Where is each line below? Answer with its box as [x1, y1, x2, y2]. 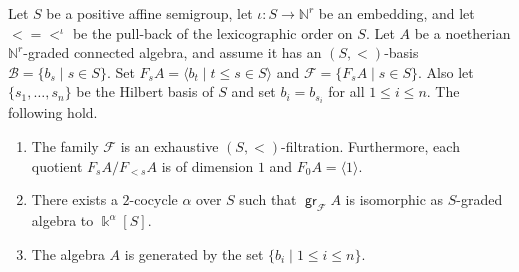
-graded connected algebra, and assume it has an [23, 42, 322, 63]
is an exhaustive [120, 136, 219, 157]
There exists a [31, 189, 118, 210]
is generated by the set [124, 243, 264, 264]
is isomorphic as [345, 189, 444, 210]
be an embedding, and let [318, 3, 475, 23]
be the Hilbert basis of [76, 81, 214, 102]
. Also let [418, 61, 474, 82]
